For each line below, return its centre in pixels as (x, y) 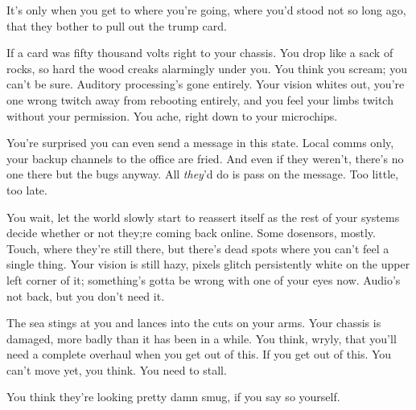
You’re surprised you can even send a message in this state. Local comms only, (200, 143)
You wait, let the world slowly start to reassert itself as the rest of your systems (203, 217)
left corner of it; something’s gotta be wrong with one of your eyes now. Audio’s (204, 279)
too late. (27, 189)
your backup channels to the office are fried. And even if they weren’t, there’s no (205, 158)
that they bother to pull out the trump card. (117, 25)
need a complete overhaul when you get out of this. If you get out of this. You (199, 354)
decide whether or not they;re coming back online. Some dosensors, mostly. (191, 233)
